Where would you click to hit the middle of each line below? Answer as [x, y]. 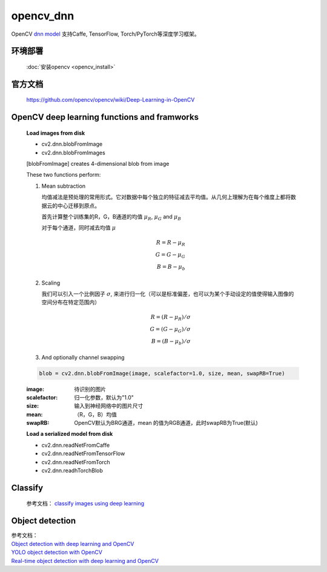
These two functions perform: [64, 175]
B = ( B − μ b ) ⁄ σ [171, 342]
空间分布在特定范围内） [71, 302]
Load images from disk [56, 133]
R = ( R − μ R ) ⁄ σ [170, 318]
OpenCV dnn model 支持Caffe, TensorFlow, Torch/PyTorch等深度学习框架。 [105, 34]
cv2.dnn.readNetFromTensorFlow [83, 453]
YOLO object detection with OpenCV [57, 552]
